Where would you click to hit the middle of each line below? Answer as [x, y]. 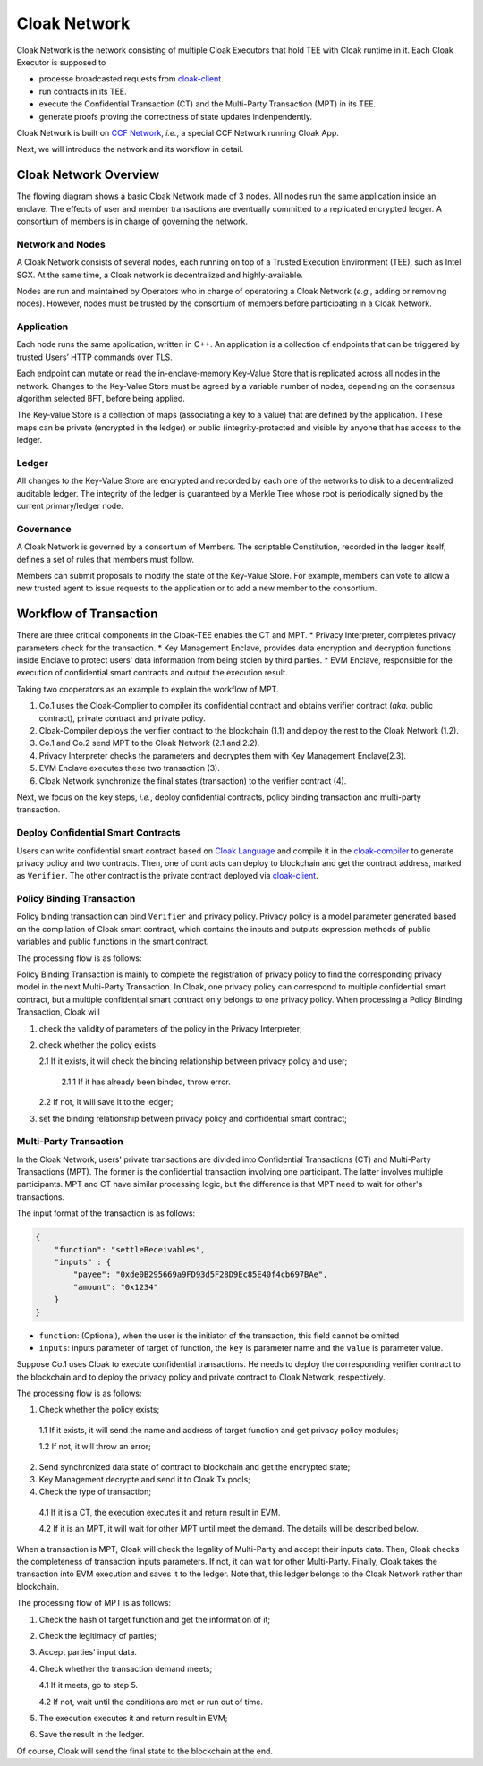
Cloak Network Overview [88, 175]
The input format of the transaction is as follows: [106, 1213]
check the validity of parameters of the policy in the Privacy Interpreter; [171, 1028]
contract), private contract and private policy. [122, 718]
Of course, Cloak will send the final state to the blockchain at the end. [144, 1751]
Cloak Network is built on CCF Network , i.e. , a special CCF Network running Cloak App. [178, 132]
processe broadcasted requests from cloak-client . [131, 79]
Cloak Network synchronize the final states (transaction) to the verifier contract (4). [193, 781]
